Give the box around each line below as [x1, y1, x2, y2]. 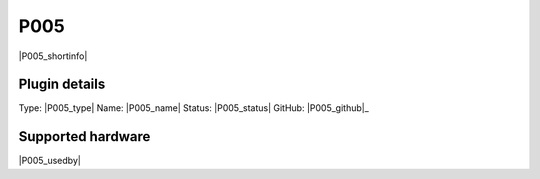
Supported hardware [18, 128, 151, 145]
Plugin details [18, 76, 106, 93]
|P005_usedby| [18, 155, 82, 167]
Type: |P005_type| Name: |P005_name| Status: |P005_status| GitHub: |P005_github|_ [18, 102, 369, 114]
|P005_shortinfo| [18, 50, 88, 62]
